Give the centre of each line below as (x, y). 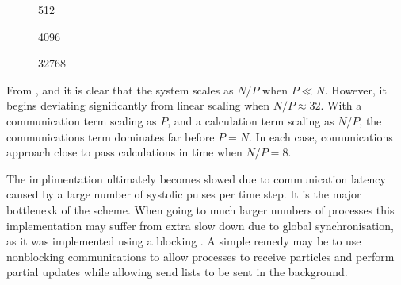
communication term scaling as (82, 120)
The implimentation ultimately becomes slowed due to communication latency (196, 178)
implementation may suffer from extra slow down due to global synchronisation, (200, 225)
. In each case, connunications (321, 136)
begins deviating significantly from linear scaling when (138, 105)
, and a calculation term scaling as (251, 120)
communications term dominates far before (111, 136)
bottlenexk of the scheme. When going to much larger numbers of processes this (200, 209)
